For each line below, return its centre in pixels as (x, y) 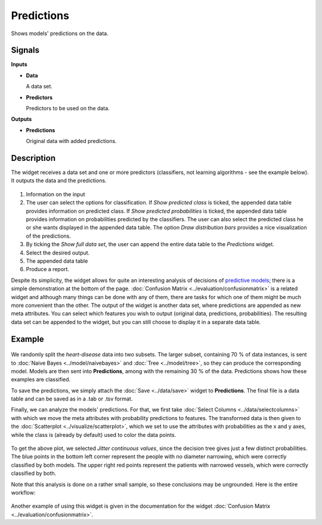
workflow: (23, 493)
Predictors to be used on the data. (68, 108)
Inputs (19, 64)
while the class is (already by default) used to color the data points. (94, 434)
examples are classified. (41, 380)
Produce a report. (48, 269)
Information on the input (56, 194)
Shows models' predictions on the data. (60, 33)
